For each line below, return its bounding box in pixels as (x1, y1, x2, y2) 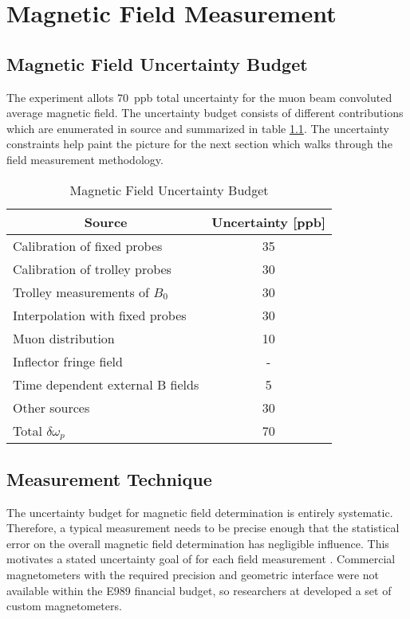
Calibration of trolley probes (13, 259, 171, 278)
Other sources (13, 398, 90, 417)
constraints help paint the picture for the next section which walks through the (6, 135, 392, 152)
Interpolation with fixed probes (13, 305, 187, 324)
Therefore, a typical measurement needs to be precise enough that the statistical (6, 519, 400, 536)
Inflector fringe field (13, 351, 123, 370)
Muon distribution (13, 328, 115, 347)
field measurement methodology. (6, 151, 164, 167)
